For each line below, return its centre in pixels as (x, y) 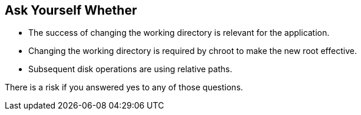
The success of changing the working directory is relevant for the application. (179, 33)
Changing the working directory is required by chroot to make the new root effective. (193, 51)
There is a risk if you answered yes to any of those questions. (124, 87)
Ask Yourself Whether (71, 10)
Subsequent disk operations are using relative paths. (130, 69)
